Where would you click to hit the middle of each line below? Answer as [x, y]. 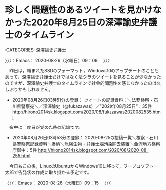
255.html [21, 156]
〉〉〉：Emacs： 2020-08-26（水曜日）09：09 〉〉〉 [58, 60]
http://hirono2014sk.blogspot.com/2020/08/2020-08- [93, 150]
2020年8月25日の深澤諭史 [86, 23]
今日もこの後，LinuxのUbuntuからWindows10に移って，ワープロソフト [81, 166]
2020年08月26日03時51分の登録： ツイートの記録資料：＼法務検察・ [83, 100]
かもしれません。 [35, 89]
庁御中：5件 [25, 150]
